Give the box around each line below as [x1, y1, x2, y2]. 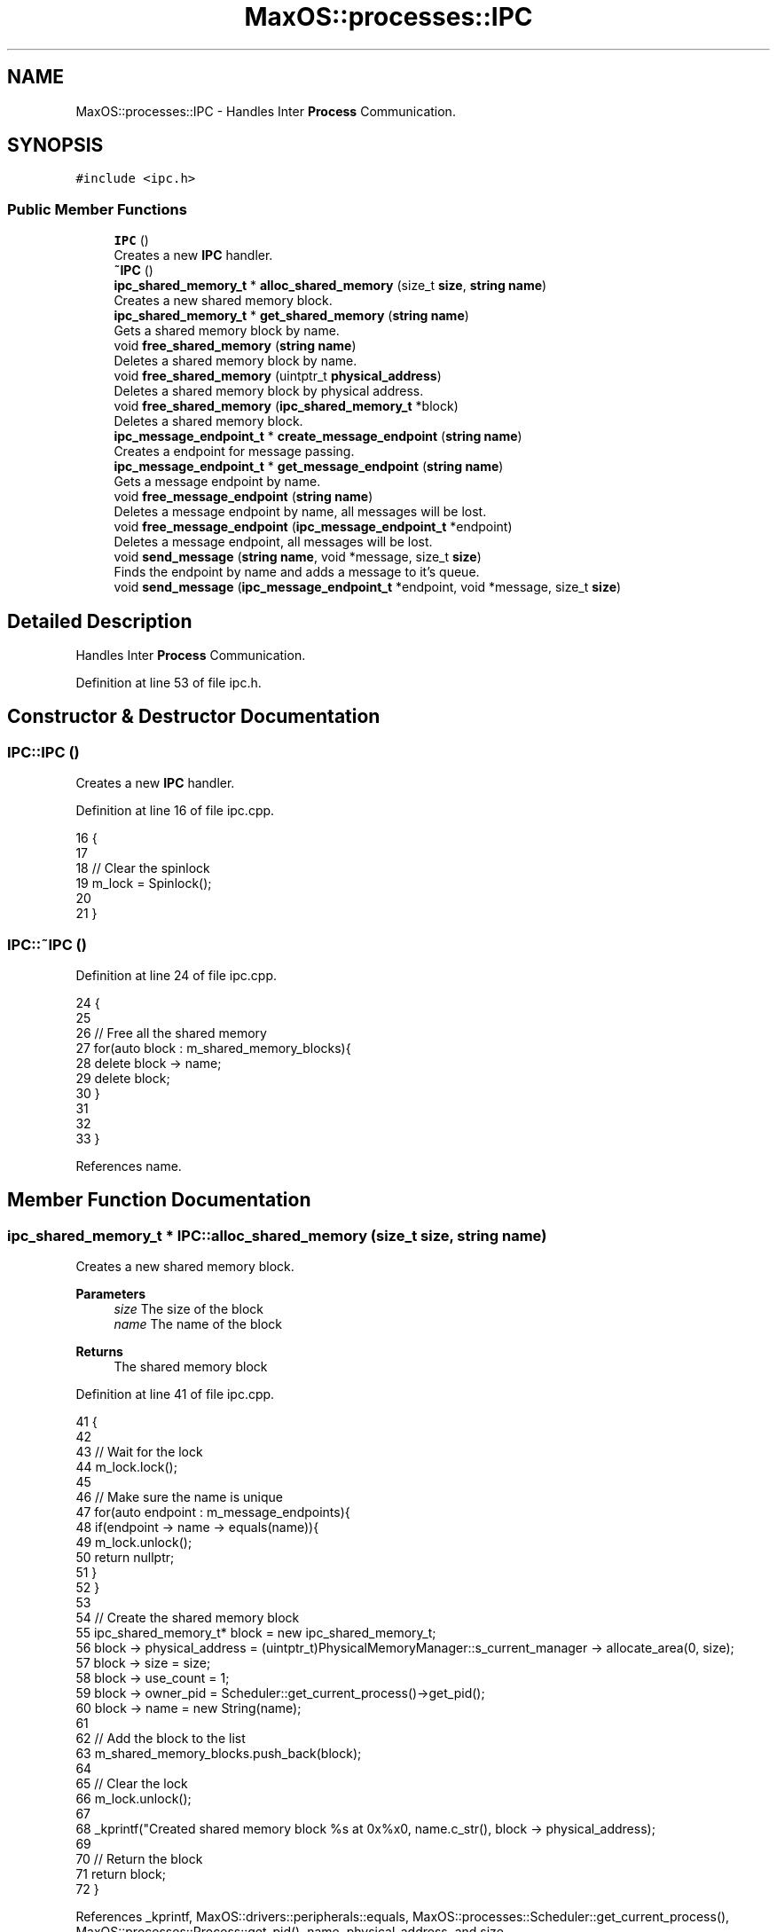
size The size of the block [114, 1301, 264, 1317]
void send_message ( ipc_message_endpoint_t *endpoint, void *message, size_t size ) [114, 579, 622, 595]
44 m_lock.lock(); [75, 1459, 177, 1475]
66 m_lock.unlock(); [75, 1791, 192, 1807]
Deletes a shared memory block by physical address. [114, 383, 424, 399]
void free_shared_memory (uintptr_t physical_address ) [114, 368, 442, 384]
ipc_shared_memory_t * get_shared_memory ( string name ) [114, 308, 469, 324]
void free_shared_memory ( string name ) [114, 338, 357, 354]
